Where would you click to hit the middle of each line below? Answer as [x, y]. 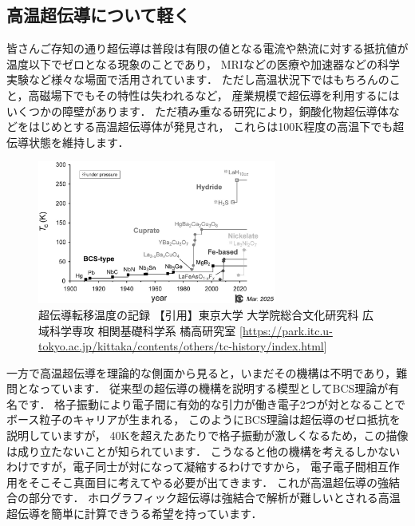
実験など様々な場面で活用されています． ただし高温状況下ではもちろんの [198, 79]
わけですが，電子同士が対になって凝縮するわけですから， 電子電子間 [186, 467]
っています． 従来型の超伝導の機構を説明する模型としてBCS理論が [214, 388]
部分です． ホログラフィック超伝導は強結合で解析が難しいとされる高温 [214, 498]
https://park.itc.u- [287, 330]
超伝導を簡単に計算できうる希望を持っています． [134, 514]
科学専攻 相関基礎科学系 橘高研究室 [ [146, 330]
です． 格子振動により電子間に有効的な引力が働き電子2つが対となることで [211, 403]
